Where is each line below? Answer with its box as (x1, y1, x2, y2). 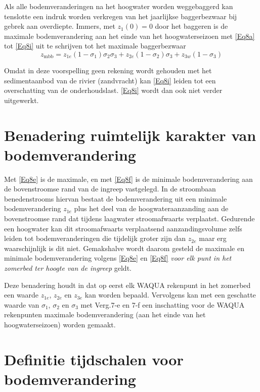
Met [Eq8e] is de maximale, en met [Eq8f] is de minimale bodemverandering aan (4, 173, 253, 184)
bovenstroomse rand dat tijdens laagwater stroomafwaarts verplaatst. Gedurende (4, 213, 255, 224)
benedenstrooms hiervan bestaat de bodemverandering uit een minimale (4, 193, 227, 204)
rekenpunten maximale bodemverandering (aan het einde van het (4, 309, 206, 320)
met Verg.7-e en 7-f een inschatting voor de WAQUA (80, 299, 245, 310)
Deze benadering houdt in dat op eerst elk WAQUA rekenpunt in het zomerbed (4, 279, 251, 290)
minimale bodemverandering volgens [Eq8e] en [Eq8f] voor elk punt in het (4, 253, 232, 263)
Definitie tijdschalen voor (4, 349, 184, 369)
